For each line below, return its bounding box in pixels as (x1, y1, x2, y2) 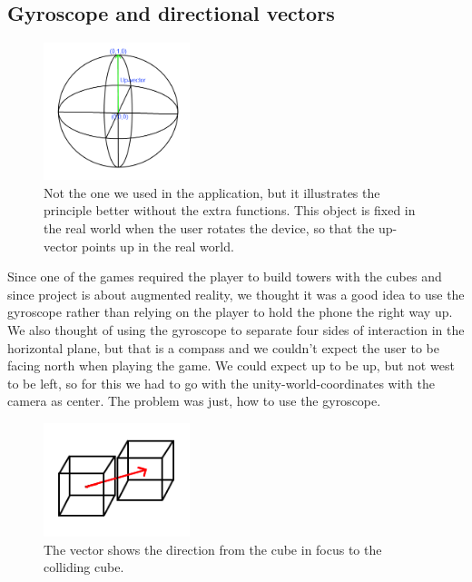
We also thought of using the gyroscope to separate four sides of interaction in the (7, 320, 465, 339)
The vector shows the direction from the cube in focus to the (44, 539, 382, 558)
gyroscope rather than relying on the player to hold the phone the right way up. (7, 302, 453, 321)
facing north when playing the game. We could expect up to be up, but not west (7, 356, 455, 375)
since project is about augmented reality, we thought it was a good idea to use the (7, 284, 465, 303)
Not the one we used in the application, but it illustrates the (44, 182, 380, 202)
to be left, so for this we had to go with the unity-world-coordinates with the (7, 373, 435, 392)
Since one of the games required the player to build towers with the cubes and (7, 267, 442, 286)
